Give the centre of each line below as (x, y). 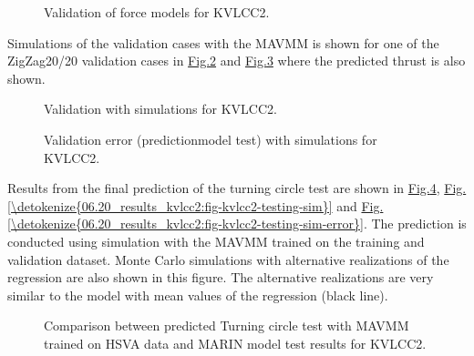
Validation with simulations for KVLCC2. (160, 109)
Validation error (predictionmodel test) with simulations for (211, 139)
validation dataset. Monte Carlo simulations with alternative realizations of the (228, 259)
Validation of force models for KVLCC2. (157, 12)
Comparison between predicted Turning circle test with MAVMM (227, 325)
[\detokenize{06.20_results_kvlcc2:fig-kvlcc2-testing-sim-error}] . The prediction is (237, 224)
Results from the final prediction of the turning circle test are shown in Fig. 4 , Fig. (237, 188)
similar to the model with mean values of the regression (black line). (198, 295)
